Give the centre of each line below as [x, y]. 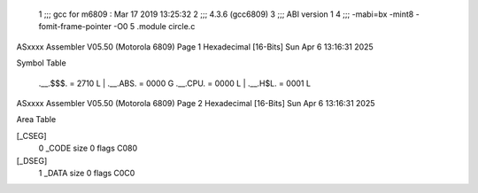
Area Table [36, 120]
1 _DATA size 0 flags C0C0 [87, 173]
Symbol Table [41, 63]
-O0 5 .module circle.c [154, 27]
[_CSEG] [32, 135]
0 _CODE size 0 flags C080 [88, 148]
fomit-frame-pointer [75, 27]
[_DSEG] [32, 160]
